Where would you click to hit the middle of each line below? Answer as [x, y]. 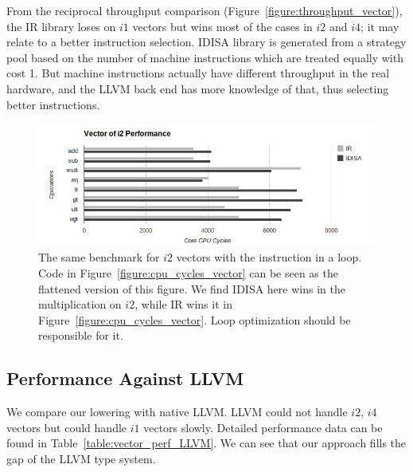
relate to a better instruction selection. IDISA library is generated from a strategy [206, 42]
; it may [380, 26]
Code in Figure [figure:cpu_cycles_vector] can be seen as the [188, 273]
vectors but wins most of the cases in [222, 26]
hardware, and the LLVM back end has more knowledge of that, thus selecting [198, 88]
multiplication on [80, 304]
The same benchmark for [99, 257]
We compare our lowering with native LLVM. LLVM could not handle [177, 412]
